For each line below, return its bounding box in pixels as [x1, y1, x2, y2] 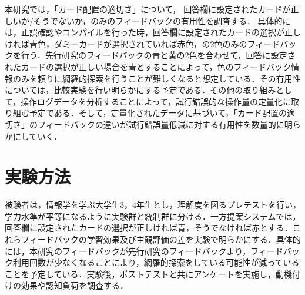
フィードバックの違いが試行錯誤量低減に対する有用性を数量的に [37, 118, 284, 130]
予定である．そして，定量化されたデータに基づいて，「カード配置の [29, 107, 287, 119]
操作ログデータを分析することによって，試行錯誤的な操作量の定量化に [21, 95, 291, 107]
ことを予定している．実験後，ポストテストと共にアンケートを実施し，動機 [5, 267, 293, 280]
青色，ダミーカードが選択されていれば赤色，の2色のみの [29, 37, 247, 49]
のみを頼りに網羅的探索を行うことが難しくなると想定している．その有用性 [12, 72, 301, 84]
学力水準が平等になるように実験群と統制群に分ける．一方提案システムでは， [5, 210, 301, 222]
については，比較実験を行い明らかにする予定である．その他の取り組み [5, 84, 276, 96]
